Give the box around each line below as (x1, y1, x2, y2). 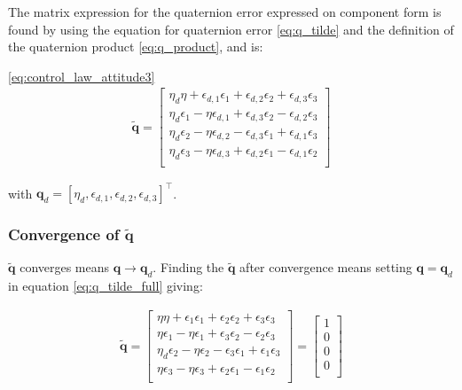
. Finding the (153, 258, 224, 277)
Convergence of (8, 223, 120, 246)
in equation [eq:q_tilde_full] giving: (8, 277, 203, 295)
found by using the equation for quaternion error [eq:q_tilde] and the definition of (8, 19, 454, 38)
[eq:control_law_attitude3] (8, 66, 155, 85)
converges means (20, 258, 110, 277)
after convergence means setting (239, 258, 412, 277)
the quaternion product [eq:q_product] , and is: (8, 37, 263, 56)
